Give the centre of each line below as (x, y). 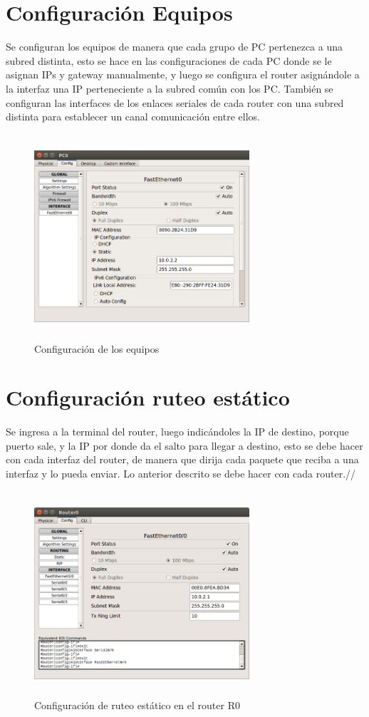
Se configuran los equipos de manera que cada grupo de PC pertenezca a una (175, 47)
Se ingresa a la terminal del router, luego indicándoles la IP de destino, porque (177, 432)
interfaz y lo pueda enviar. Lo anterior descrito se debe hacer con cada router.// (181, 474)
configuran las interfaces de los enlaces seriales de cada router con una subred (175, 102)
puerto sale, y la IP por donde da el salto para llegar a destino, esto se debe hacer (184, 445)
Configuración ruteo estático (148, 397)
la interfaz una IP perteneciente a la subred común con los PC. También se (170, 88)
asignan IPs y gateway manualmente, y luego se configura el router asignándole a (183, 74)
